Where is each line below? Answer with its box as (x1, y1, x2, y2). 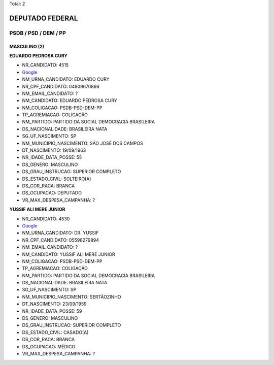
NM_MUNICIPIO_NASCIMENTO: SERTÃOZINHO (22, 293, 121, 300)
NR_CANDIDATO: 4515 (22, 62, 69, 68)
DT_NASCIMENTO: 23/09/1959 (22, 301, 87, 307)
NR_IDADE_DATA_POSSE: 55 (22, 154, 82, 160)
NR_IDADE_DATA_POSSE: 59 (22, 308, 82, 314)
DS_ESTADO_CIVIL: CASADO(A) (22, 329, 89, 335)
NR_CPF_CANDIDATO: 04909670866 (22, 83, 99, 89)
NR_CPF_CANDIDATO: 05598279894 (22, 237, 99, 243)
